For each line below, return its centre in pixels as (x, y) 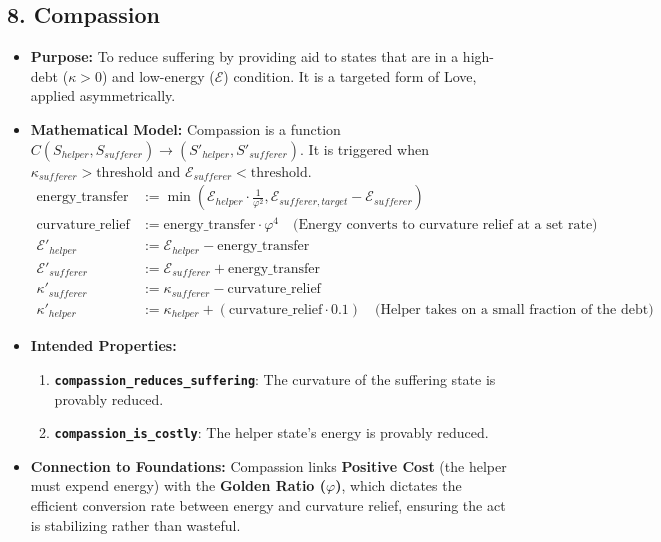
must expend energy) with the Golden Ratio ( (178, 485)
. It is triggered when (364, 148)
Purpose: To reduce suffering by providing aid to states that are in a (244, 56)
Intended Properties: (103, 345)
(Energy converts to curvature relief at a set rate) (445, 225)
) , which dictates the (398, 485)
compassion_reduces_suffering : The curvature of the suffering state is (275, 378)
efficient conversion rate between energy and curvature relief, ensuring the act (268, 504)
